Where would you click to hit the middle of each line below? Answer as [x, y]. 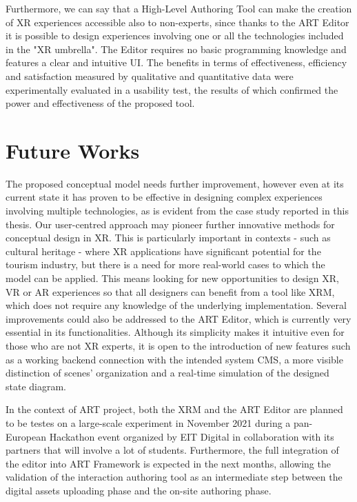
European [26, 436]
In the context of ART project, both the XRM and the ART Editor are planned [174, 409]
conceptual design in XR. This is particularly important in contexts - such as [168, 238]
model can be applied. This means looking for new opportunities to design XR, [172, 278]
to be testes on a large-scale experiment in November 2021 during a [148, 422]
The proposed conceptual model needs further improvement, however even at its [175, 183]
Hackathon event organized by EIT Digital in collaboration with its [192, 436]
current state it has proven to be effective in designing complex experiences [164, 197]
